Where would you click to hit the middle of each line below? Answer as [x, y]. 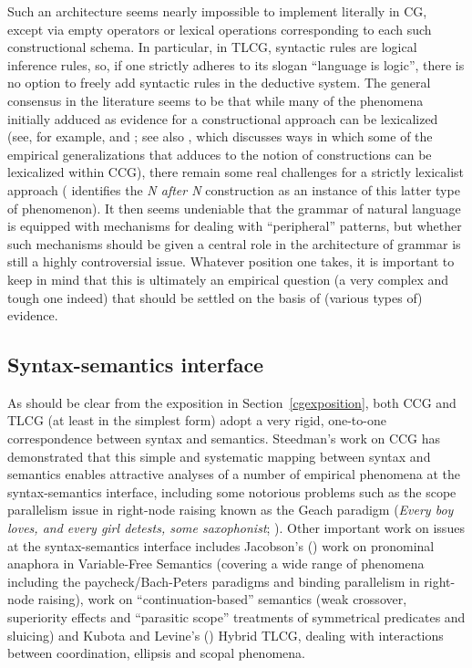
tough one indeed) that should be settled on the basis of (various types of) [215, 297]
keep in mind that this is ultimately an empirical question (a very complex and [228, 279]
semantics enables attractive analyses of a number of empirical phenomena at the [234, 474]
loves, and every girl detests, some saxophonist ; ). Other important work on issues [236, 528]
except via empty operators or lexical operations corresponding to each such [220, 29]
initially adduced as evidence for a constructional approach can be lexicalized [223, 118]
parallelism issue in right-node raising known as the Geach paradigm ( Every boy [231, 510]
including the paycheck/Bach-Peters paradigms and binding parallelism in [214, 581]
